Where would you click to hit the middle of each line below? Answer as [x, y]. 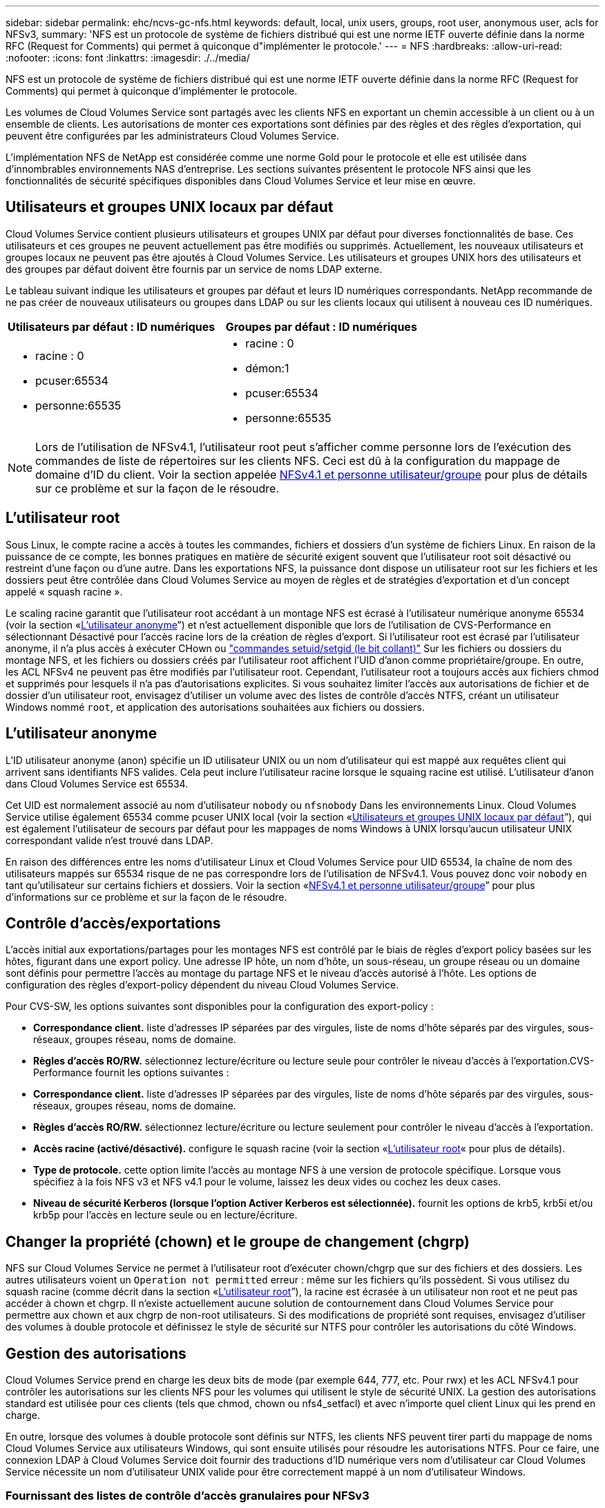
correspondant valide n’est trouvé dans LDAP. [109, 840]
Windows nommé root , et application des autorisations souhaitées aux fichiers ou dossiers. [215, 707]
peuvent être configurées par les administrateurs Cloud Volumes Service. [172, 136]
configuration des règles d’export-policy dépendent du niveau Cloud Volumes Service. [202, 985]
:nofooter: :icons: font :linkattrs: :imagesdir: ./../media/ [128, 58]
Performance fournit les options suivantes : [131, 1073]
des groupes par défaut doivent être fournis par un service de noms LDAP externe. [194, 269]
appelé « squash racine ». [64, 591]
